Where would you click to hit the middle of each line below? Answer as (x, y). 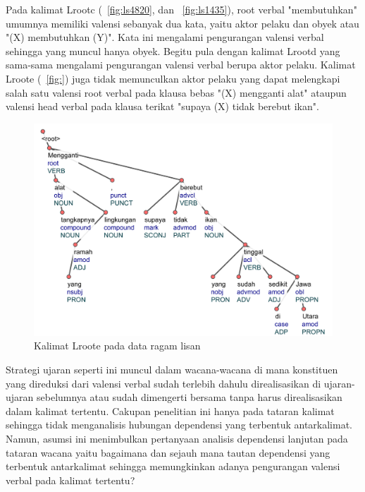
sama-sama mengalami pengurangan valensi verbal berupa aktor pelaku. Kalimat (181, 65)
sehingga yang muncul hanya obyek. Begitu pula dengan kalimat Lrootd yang (173, 50)
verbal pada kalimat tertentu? (70, 480)
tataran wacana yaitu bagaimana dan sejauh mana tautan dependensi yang (168, 452)
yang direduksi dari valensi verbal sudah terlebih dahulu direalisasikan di (163, 383)
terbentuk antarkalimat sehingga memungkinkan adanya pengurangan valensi (173, 466)
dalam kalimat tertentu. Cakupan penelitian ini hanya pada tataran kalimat (170, 410)
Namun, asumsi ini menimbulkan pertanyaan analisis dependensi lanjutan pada (177, 438)
